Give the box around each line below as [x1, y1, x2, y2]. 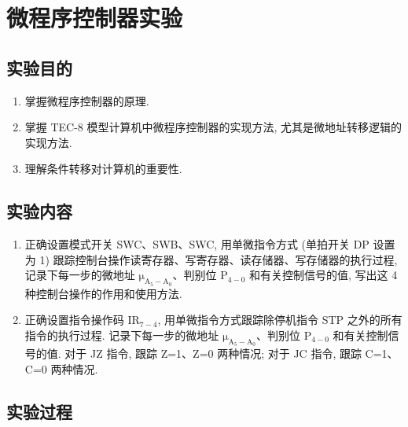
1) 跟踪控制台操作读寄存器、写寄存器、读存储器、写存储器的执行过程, [39, 251, 398, 267]
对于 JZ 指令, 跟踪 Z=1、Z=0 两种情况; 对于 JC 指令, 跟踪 [64, 344, 362, 361]
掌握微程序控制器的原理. [24, 92, 149, 109]
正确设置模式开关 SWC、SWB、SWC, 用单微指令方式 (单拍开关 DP [24, 236, 369, 252]
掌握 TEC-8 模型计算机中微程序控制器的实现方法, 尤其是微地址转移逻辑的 [24, 119, 402, 135]
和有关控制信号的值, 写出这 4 [249, 267, 398, 283]
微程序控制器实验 [6, 2, 183, 34]
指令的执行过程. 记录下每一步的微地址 [24, 326, 219, 343]
